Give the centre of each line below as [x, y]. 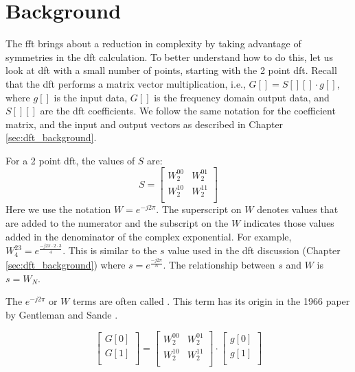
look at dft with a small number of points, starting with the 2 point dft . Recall [171, 70]
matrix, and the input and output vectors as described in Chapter [145, 124]
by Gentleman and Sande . [62, 314]
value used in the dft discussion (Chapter [254, 250]
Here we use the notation [58, 209]
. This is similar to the [110, 250]
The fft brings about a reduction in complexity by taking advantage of [153, 44]
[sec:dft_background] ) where [66, 265]
